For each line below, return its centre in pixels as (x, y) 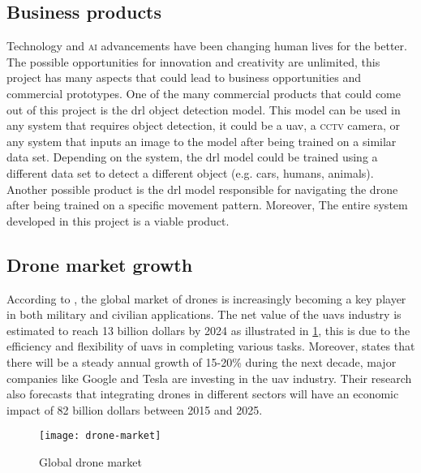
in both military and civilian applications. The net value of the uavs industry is (204, 314)
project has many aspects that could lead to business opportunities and (184, 77)
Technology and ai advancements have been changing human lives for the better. (207, 46)
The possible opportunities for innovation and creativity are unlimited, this (193, 61)
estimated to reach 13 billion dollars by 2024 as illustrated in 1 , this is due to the (208, 330)
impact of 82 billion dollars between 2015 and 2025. (135, 409)
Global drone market (90, 461)
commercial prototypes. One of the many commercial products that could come (204, 93)
